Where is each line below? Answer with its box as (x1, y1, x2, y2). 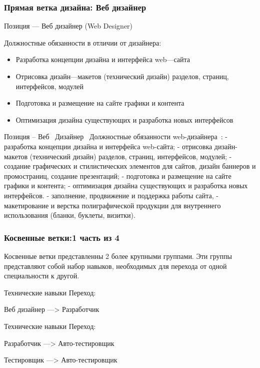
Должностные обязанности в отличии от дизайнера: (4, 37, 161, 48)
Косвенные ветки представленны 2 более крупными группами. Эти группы (4, 250, 232, 261)
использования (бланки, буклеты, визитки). (4, 210, 135, 220)
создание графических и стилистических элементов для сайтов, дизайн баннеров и (4, 161, 256, 171)
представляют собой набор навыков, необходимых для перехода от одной (4, 260, 227, 271)
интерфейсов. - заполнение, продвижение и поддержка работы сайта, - (4, 190, 218, 200)
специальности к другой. (4, 270, 79, 281)
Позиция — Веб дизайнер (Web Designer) (4, 21, 133, 31)
